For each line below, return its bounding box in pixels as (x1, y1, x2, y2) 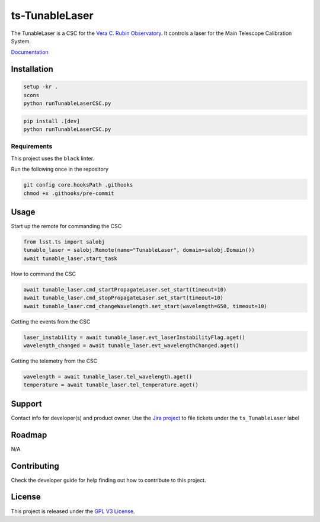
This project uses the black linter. (11, 155, 95, 162)
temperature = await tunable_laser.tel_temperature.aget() (23, 382, 199, 388)
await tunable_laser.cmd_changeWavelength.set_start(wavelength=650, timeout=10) (23, 303, 268, 309)
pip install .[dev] (23, 117, 80, 124)
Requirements (11, 142, 53, 150)
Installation (11, 64, 53, 74)
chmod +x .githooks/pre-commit (23, 190, 115, 197)
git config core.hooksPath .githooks (23, 181, 133, 188)
